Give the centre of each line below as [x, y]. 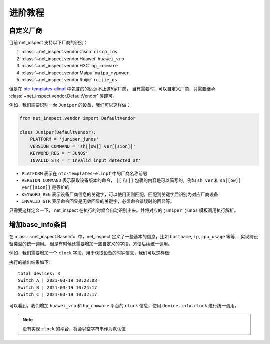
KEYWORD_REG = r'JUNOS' [59, 153]
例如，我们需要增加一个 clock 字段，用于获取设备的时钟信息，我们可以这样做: [90, 253]
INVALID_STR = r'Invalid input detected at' [86, 160]
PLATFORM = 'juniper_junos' [65, 139]
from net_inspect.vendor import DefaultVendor [78, 118]
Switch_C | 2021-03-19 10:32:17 [58, 294]
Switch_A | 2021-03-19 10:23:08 [58, 280]
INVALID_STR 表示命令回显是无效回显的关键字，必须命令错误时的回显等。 [98, 201]
